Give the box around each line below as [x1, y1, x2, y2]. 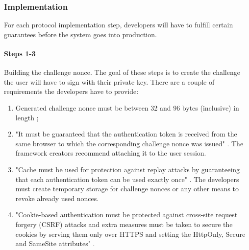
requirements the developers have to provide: [4, 86, 139, 96]
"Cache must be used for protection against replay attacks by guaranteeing [15, 164, 240, 174]
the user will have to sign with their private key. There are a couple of [4, 76, 215, 87]
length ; [15, 112, 39, 122]
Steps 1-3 [4, 48, 36, 58]
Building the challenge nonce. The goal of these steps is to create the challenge [4, 67, 240, 77]
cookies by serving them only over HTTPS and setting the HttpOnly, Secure [15, 228, 246, 239]
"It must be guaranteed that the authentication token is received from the [15, 129, 237, 139]
